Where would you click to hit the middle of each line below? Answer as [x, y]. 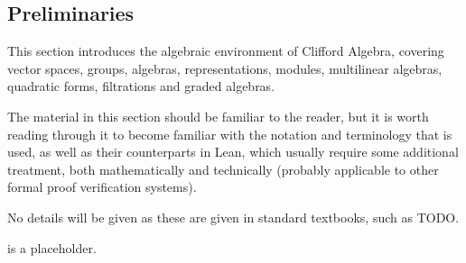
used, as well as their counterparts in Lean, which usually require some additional [233, 152]
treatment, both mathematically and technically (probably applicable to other [223, 169]
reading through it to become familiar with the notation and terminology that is [230, 134]
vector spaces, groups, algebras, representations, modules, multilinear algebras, [225, 68]
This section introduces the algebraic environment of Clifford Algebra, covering [226, 51]
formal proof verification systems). [102, 187]
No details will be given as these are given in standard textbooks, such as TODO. [233, 217]
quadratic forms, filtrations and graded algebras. [141, 86]
